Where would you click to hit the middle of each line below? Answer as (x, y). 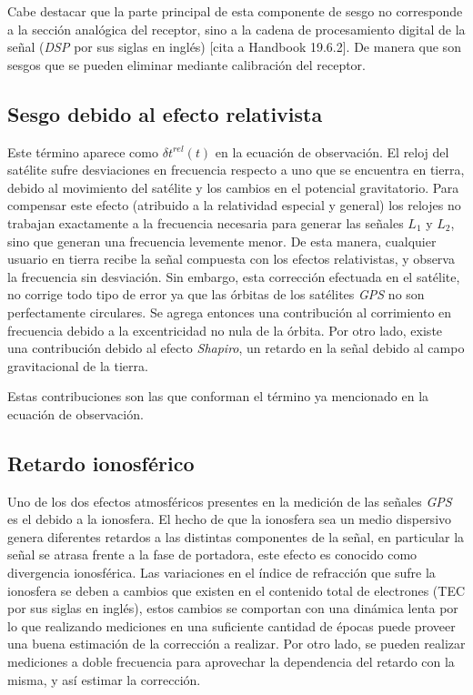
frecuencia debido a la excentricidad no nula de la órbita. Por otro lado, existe (225, 330)
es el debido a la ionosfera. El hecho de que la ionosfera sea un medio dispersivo (230, 519)
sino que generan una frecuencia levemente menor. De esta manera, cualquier (222, 241)
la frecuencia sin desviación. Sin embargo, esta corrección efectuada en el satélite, (234, 276)
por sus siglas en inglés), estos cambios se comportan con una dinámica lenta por (233, 608)
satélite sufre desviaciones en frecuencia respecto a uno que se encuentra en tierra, (236, 170)
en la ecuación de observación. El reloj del (332, 151)
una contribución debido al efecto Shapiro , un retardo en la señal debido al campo (236, 348)
